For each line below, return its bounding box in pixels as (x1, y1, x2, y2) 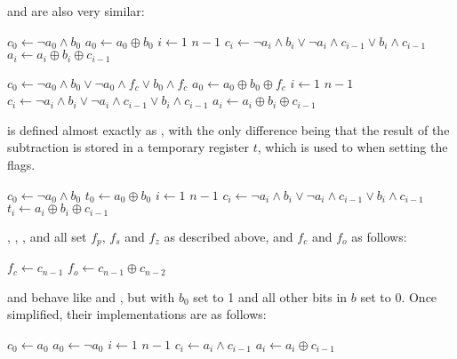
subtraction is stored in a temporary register (7, 138, 249, 156)
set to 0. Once (360, 287, 437, 306)
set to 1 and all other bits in (193, 287, 348, 306)
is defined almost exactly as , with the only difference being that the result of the (7, 120, 450, 139)
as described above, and (164, 227, 293, 245)
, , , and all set (7, 227, 87, 245)
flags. (7, 156, 36, 174)
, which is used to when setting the (257, 138, 448, 156)
